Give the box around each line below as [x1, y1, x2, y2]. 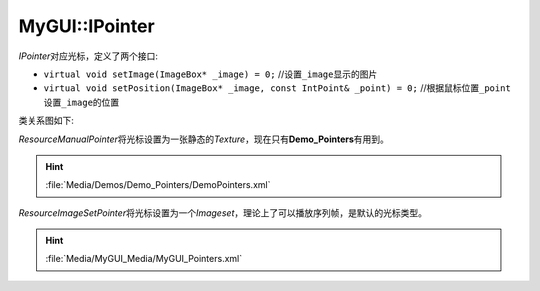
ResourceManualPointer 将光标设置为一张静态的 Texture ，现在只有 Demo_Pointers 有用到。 [18, 133, 390, 145]
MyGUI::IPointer [18, 15, 155, 37]
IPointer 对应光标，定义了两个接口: [18, 50, 159, 62]
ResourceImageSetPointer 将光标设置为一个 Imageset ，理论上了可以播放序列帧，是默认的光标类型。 [18, 206, 427, 219]
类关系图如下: [18, 115, 75, 127]
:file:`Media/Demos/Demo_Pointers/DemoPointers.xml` [45, 179, 271, 191]
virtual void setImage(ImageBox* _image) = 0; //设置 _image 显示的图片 [43, 68, 378, 80]
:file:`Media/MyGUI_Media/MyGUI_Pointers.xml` [45, 253, 243, 265]
